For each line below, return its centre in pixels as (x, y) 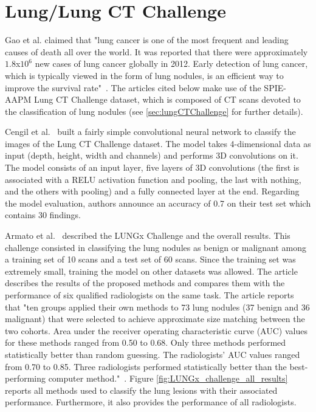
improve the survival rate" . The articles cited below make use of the (133, 87)
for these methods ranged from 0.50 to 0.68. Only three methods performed (146, 342)
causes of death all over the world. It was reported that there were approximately (156, 51)
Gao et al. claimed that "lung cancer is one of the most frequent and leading (147, 40)
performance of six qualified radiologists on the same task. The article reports (149, 295)
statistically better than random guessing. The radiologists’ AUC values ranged (153, 354)
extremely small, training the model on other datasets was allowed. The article (151, 271)
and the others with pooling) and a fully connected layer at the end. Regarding (152, 191)
